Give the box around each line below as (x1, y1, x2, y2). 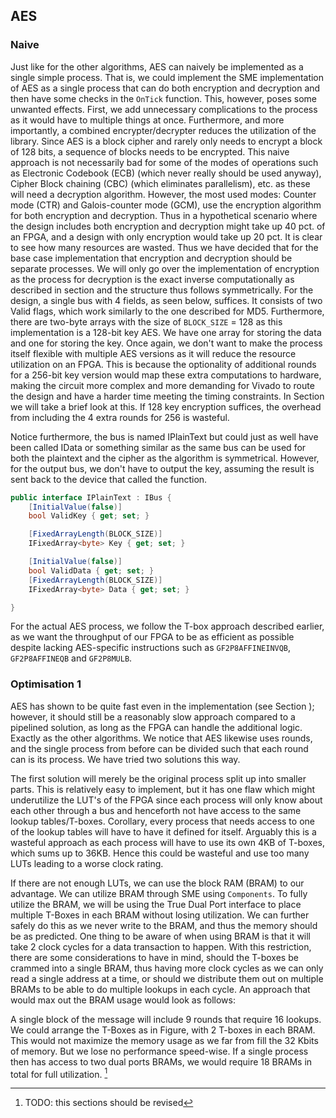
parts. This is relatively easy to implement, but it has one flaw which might (10, 783, 315, 795)
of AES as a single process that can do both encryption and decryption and (10, 82, 321, 94)
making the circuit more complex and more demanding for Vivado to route (10, 379, 315, 391)
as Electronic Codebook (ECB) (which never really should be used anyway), (10, 167, 322, 179)
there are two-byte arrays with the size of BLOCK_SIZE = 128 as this (10, 315, 283, 328)
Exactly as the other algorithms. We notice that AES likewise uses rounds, (10, 732, 313, 744)
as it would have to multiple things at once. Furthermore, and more (10, 114, 285, 126)
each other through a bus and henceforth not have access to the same (10, 804, 302, 816)
